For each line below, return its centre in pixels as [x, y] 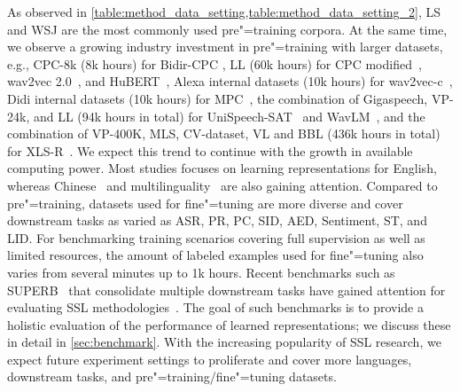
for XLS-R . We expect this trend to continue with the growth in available [210, 150]
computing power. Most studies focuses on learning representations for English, [222, 168]
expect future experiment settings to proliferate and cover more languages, [210, 359]
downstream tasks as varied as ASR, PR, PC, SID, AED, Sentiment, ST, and [217, 220]
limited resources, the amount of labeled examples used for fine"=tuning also [215, 255]
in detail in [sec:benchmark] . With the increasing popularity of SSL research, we [224, 342]
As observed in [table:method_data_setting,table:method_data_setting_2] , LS [224, 12]
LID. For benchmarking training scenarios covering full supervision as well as [216, 237]
